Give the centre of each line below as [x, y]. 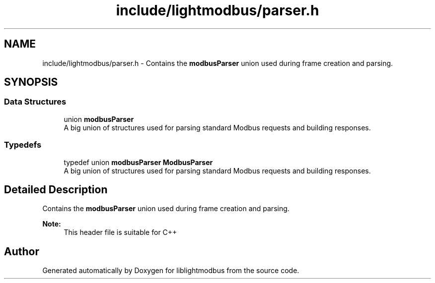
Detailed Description [56, 189]
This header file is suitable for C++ [120, 232]
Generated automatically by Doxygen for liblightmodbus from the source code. [171, 271]
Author [22, 251]
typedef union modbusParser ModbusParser [138, 162]
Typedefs [23, 145]
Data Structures [35, 102]
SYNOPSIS [31, 82]
